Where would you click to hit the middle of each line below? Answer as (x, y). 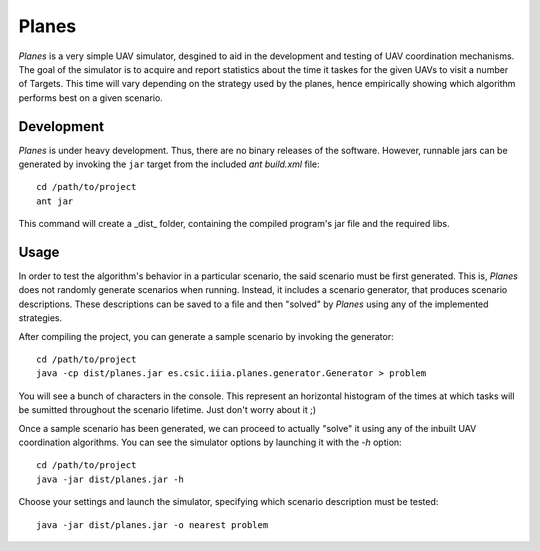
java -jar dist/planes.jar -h (110, 479)
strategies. (40, 318)
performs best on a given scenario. (91, 97)
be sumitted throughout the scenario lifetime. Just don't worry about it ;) (167, 410)
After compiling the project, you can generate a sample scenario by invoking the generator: (206, 336)
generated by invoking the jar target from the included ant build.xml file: (169, 164)
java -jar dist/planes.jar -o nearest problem (152, 524)
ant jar (55, 201)
